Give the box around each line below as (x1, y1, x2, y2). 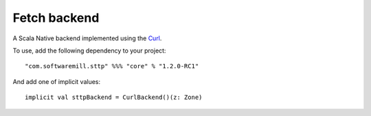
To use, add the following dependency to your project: (12, 46, 166, 55)
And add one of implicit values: (12, 77, 101, 85)
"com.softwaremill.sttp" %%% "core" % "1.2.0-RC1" (25, 62, 199, 70)
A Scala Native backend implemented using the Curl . (12, 34, 162, 42)
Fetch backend (12, 10, 100, 25)
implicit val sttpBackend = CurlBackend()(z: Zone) (25, 93, 203, 102)
